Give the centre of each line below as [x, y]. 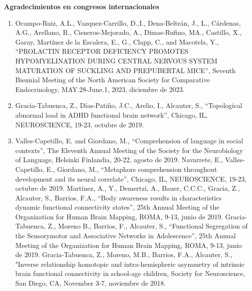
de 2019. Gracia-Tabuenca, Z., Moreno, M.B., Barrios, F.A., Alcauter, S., [124, 254]
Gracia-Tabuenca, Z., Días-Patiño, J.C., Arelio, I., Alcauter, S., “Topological [129, 105]
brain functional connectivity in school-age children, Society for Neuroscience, [130, 273]
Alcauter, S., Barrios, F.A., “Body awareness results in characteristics [119, 197]
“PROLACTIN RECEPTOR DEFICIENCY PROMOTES [102, 51]
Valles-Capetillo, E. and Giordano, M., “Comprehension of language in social [129, 141]
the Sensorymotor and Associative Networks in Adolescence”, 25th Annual [126, 236]
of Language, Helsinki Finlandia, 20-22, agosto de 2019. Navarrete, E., [119, 160]
